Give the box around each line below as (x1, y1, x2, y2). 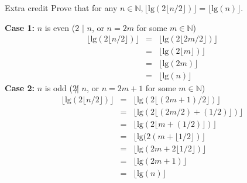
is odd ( (44, 82, 73, 94)
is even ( (44, 21, 76, 33)
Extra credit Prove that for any (5, 2, 118, 13)
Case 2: (5, 82, 35, 94)
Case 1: (5, 21, 35, 33)
